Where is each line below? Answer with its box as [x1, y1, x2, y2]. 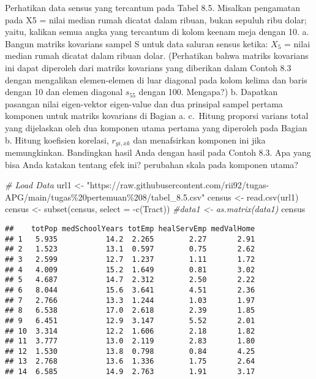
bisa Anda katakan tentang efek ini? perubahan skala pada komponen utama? [5, 158, 298, 170]
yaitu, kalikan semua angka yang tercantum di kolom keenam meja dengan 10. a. [5, 25, 309, 38]
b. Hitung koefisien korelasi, [5, 133, 109, 146]
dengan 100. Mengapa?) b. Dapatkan [138, 85, 278, 98]
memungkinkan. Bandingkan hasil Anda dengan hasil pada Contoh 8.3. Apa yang [5, 145, 311, 158]
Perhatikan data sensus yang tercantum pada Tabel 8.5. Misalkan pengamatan [5, 1, 301, 13]
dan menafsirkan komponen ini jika [133, 133, 266, 146]
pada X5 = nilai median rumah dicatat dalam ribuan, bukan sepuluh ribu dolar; [5, 13, 307, 26]
